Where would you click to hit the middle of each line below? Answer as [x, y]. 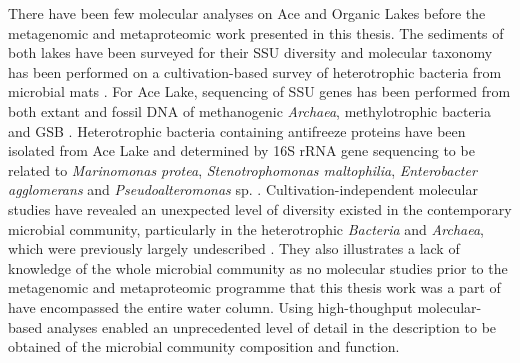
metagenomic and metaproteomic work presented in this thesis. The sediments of [256, 32]
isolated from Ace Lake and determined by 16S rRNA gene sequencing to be [241, 150]
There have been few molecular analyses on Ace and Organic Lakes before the [247, 13]
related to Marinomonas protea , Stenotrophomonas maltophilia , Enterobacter [242, 169]
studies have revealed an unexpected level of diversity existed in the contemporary [260, 208]
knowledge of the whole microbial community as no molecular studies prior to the [258, 267]
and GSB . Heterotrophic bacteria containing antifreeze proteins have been [237, 130]
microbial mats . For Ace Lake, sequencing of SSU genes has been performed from [259, 91]
